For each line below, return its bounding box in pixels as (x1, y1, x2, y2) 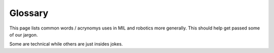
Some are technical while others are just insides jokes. (9, 41, 123, 47)
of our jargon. (9, 31, 38, 37)
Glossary (9, 7, 49, 18)
